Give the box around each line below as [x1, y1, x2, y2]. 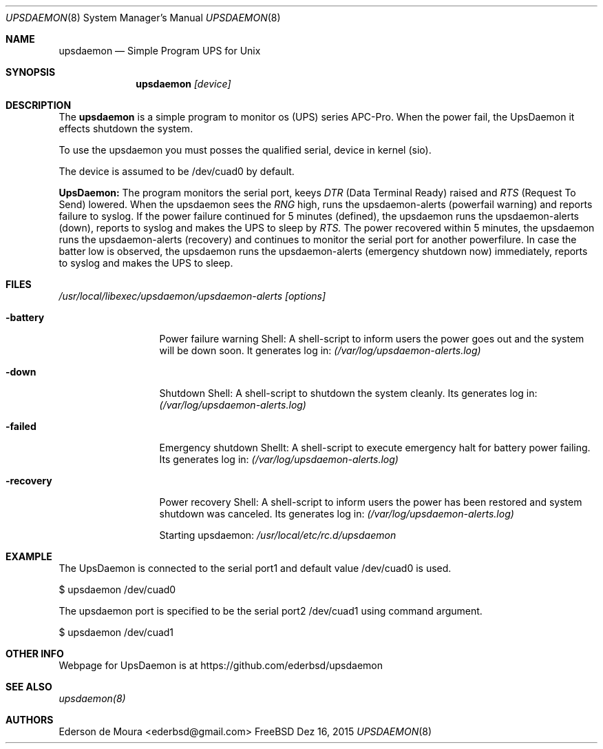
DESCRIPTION [6, 99, 72, 111]
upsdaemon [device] [136, 78, 231, 90]
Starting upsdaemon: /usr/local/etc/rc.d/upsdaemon [159, 529, 396, 541]
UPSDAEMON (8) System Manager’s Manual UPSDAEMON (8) [6, 12, 281, 23]
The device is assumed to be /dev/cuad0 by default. [59, 165, 295, 177]
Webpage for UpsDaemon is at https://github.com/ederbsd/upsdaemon [59, 659, 383, 671]
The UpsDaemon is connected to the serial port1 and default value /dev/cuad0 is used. [59, 562, 452, 574]
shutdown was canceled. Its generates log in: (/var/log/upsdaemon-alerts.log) [159, 508, 514, 520]
